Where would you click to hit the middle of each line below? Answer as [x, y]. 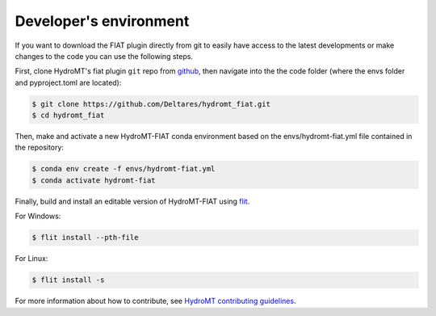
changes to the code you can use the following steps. [104, 56]
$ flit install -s [68, 280]
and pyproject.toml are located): [68, 82]
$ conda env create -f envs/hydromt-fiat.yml [124, 169]
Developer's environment [102, 21]
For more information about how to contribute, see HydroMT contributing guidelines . [155, 301]
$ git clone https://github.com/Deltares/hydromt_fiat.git [151, 104]
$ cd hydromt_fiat [68, 116]
